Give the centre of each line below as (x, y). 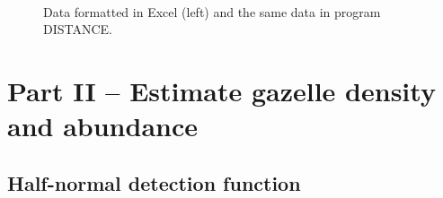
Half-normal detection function (154, 182)
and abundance (102, 126)
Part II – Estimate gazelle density (221, 90)
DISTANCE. (78, 29)
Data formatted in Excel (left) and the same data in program (212, 11)
